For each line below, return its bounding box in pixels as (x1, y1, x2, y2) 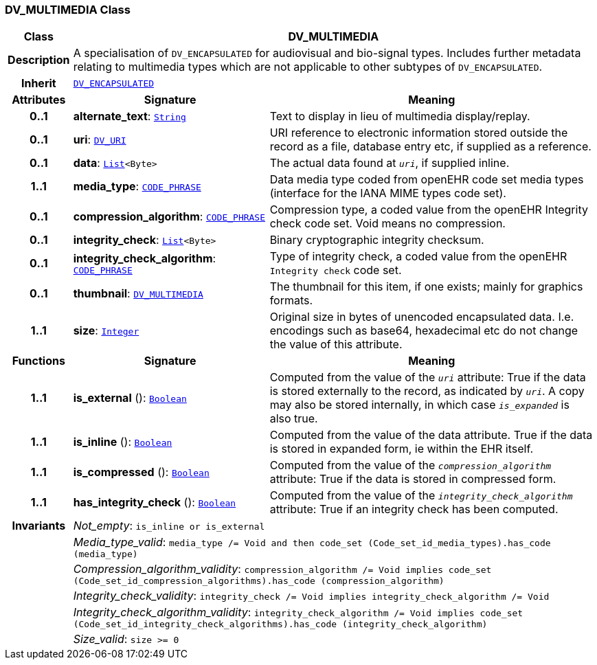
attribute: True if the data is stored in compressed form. (269, 472, 556, 486)
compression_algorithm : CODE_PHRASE (73, 210, 266, 224)
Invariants (12, 519, 66, 533)
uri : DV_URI (73, 133, 126, 147)
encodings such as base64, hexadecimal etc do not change (269, 324, 578, 338)
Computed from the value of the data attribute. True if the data (269, 428, 593, 442)
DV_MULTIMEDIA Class (5, 3, 131, 16)
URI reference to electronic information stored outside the (269, 126, 568, 140)
